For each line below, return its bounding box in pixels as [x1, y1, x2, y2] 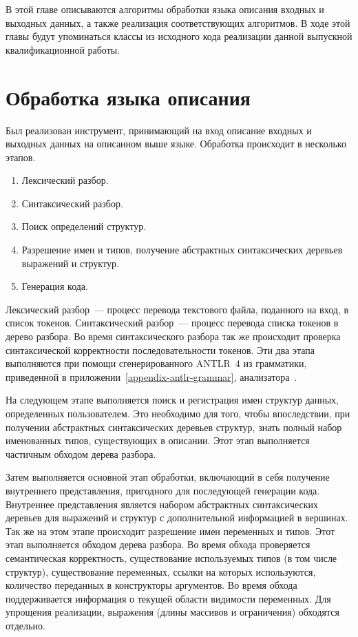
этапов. [6, 149, 36, 164]
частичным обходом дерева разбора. [6, 446, 156, 461]
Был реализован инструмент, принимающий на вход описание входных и [6, 123, 312, 137]
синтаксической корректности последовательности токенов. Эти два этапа [6, 342, 315, 357]
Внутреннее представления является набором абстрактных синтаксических [6, 497, 318, 511]
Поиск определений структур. [21, 219, 147, 233]
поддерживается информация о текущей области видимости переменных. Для [6, 591, 331, 605]
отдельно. [6, 618, 45, 632]
